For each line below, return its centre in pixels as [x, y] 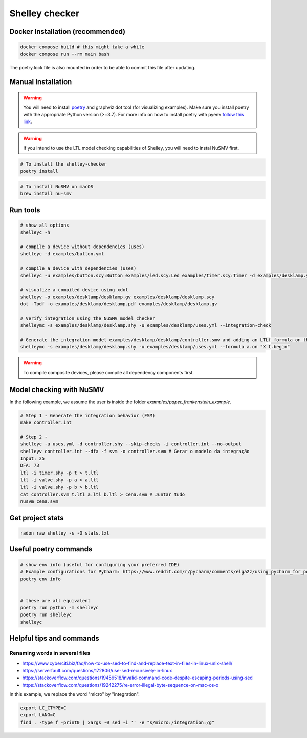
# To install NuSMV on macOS [57, 186]
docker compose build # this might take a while [82, 47]
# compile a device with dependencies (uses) [78, 268]
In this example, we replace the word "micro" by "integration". [75, 694]
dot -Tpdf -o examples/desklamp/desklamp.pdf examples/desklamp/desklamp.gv [119, 304]
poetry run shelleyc [46, 615]
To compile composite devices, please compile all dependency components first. [109, 372]
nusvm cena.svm [39, 501]
